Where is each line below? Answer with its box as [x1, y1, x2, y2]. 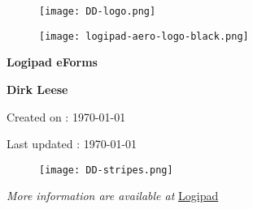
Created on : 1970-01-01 [7, 108, 126, 125]
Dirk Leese [7, 80, 68, 97]
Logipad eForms [7, 53, 98, 70]
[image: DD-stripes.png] [39, 164, 173, 176]
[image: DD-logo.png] [39, 6, 156, 17]
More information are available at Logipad [7, 187, 219, 204]
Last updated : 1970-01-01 [7, 135, 137, 152]
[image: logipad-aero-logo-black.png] [39, 30, 249, 42]
